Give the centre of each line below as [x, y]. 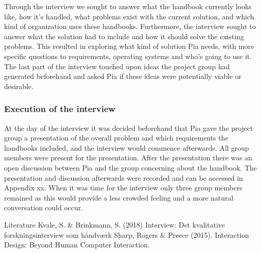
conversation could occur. [43, 207]
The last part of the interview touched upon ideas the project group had [117, 66]
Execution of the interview [60, 109]
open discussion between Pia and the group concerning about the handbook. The [130, 167]
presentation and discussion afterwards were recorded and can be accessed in [124, 177]
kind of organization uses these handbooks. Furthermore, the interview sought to [130, 26]
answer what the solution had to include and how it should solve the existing [124, 36]
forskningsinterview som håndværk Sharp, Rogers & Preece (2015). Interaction [127, 234]
